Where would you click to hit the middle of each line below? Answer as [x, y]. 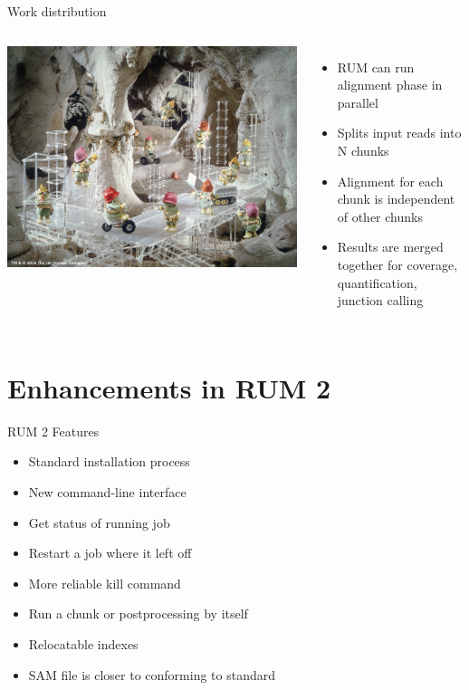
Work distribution [57, 11]
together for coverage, [397, 264]
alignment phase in [390, 85]
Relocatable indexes [83, 644]
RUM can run [376, 67]
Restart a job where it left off [110, 553]
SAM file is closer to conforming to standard [152, 674]
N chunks [363, 150]
